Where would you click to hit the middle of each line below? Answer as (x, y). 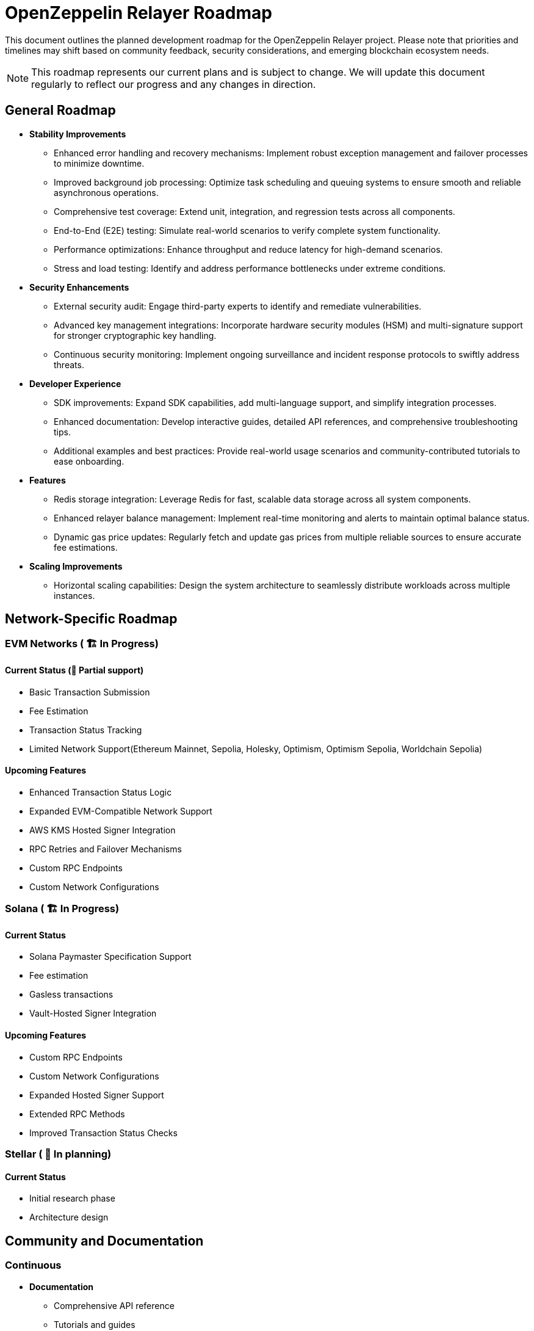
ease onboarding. (89, 461)
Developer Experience (75, 383)
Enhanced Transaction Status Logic (101, 792)
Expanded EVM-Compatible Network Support (121, 811)
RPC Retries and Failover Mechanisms (106, 849)
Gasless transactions (71, 995)
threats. (69, 364)
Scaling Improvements (76, 566)
